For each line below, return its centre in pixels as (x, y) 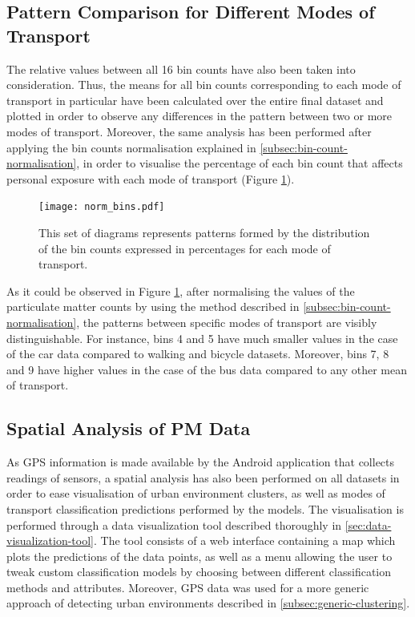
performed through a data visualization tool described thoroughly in (174, 524)
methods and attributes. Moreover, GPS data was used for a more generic (188, 587)
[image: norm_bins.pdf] (102, 207)
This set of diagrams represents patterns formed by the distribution (204, 232)
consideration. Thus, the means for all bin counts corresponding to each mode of (204, 85)
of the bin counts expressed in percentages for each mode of (185, 248)
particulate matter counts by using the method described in (153, 306)
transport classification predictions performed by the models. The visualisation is (205, 508)
